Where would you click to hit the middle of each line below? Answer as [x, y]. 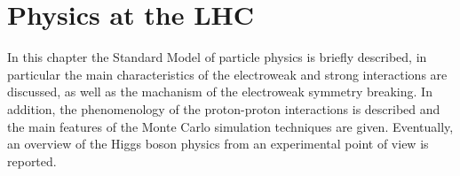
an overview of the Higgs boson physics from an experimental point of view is [218, 144]
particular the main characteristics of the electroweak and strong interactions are [227, 74]
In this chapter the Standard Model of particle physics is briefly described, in [217, 57]
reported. [32, 161]
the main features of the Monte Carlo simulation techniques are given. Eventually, [230, 126]
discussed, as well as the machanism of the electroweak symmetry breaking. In [220, 92]
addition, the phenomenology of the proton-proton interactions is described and [224, 108]
